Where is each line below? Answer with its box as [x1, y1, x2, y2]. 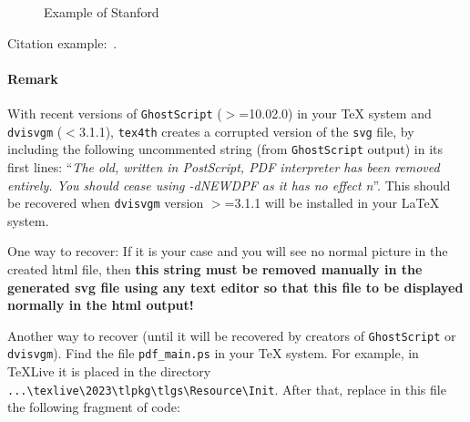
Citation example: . [7, 33, 117, 52]
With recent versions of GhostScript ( [7, 103, 222, 122]
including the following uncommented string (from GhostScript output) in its [7, 139, 444, 159]
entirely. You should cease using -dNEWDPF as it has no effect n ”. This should [7, 175, 451, 194]
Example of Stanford [44, 3, 159, 21]
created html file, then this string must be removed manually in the [7, 259, 423, 278]
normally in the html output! [7, 295, 194, 314]
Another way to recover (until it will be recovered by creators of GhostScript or [7, 325, 456, 345]
